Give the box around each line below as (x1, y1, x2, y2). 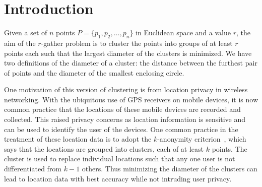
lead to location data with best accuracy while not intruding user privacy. (4, 173, 232, 183)
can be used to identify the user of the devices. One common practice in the (4, 123, 238, 134)
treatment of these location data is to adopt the (4, 134, 152, 144)
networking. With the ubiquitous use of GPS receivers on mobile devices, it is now (4, 94, 258, 104)
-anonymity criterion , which (157, 134, 246, 144)
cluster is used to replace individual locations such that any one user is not (4, 153, 235, 164)
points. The (212, 143, 247, 154)
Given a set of (4, 27, 47, 38)
